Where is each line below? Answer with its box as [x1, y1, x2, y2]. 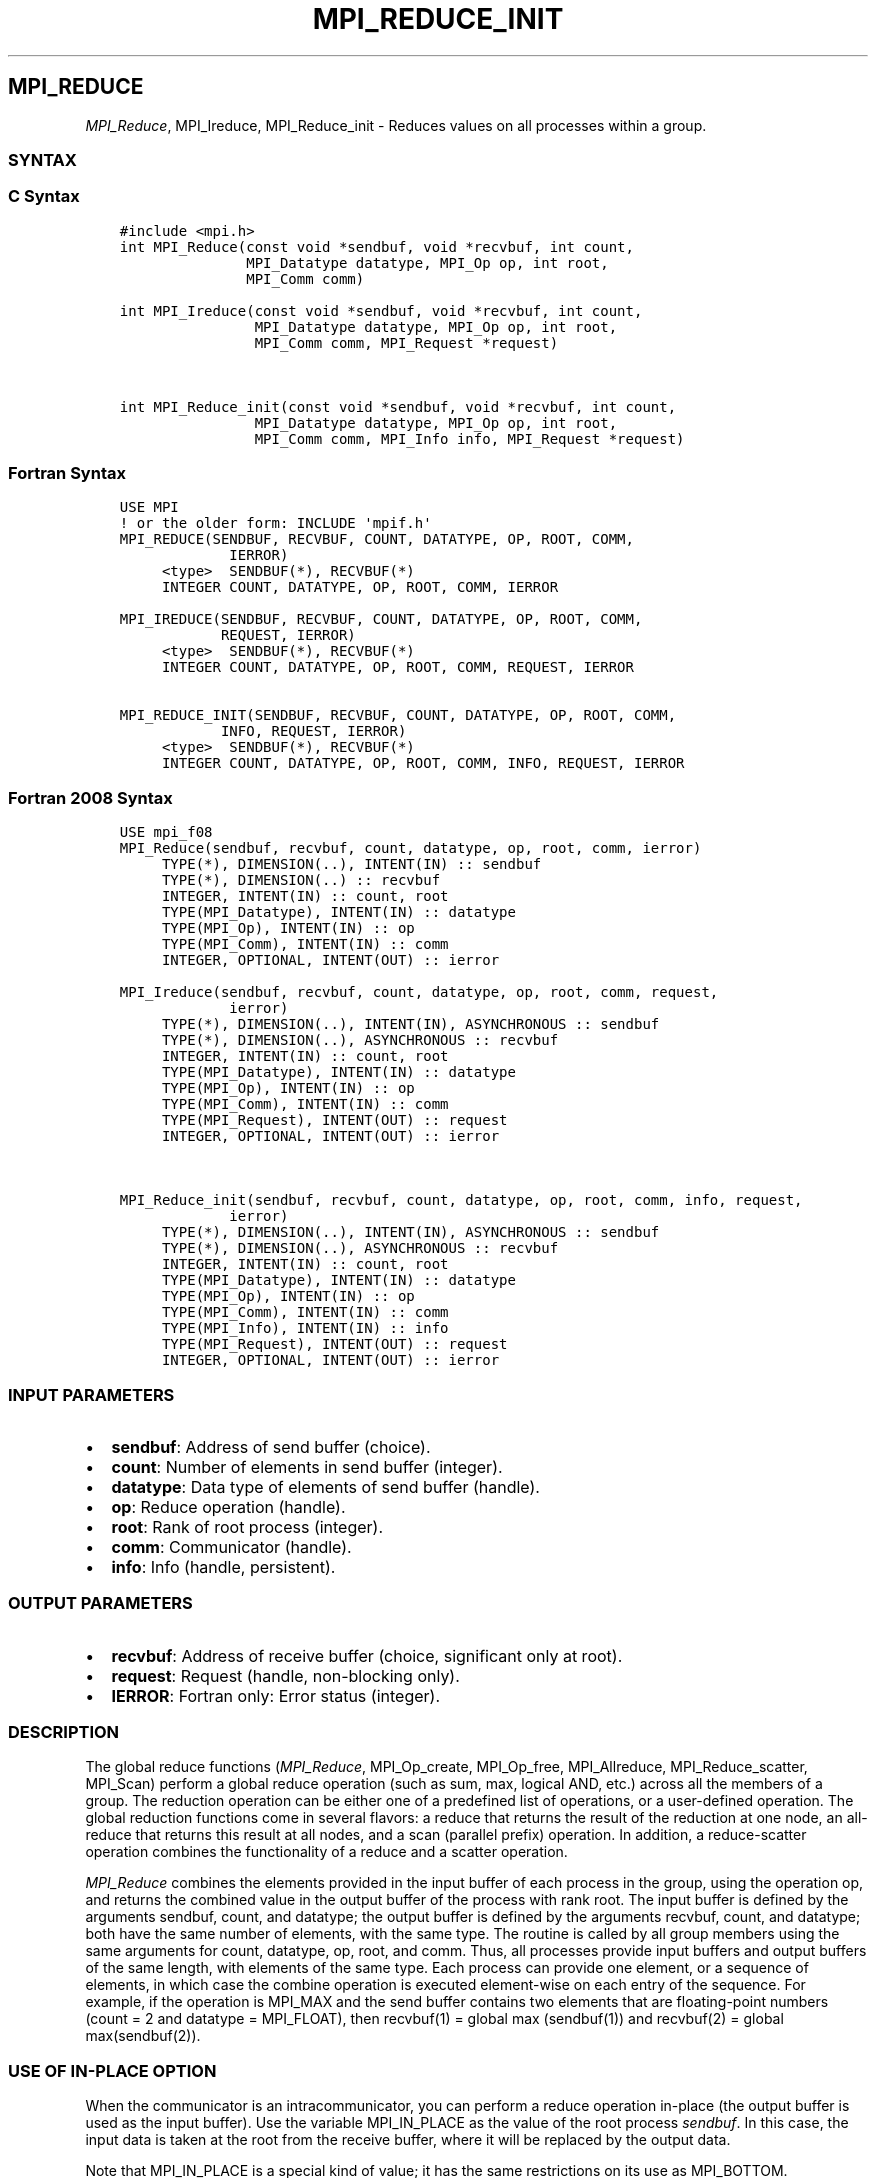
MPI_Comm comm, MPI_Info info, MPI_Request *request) [254, 430, 685, 447]
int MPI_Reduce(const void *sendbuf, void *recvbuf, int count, [119, 238, 634, 255]
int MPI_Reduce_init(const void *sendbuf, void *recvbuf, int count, [119, 398, 677, 415]
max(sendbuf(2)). [85, 2027, 201, 2045]
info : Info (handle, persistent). [111, 1556, 336, 1577]
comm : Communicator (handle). [111, 1536, 352, 1557]
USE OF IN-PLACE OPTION [8, 2060, 217, 2081]
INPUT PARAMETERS [8, 1384, 175, 1405]
